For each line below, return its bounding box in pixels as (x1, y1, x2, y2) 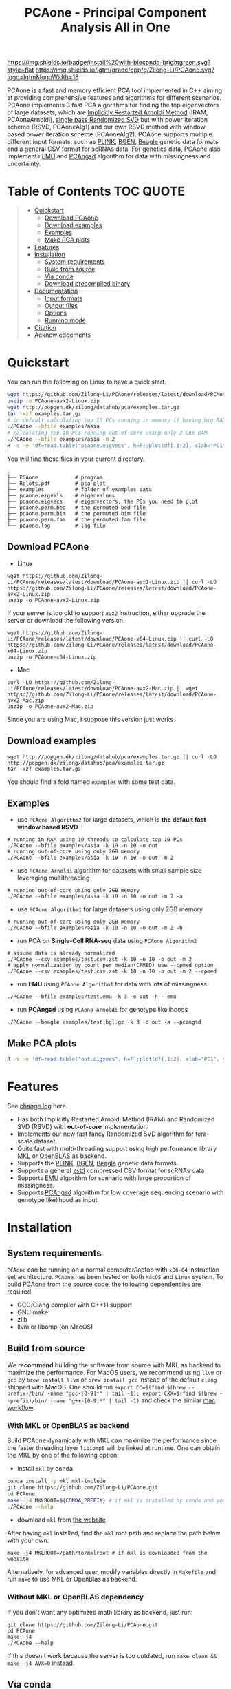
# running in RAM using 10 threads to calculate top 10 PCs (7, 836, 184, 843)
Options (44, 309, 67, 318)
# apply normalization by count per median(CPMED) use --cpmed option (7, 962, 214, 969)
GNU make (16, 1308, 48, 1316)
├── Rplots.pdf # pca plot (7, 480, 107, 487)
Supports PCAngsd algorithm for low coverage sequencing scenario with (16, 1188, 224, 1196)
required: (7, 1287, 33, 1296)
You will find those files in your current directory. (7, 455, 145, 463)
